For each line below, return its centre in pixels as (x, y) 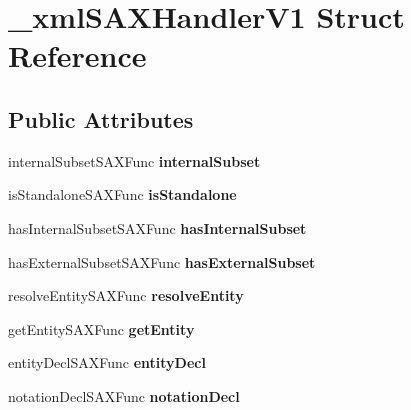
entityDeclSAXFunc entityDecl (107, 362)
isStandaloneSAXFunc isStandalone (122, 194)
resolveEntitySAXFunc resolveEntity (126, 295)
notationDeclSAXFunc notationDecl (124, 395)
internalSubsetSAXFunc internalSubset (134, 160)
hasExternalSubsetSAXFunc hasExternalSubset (162, 261)
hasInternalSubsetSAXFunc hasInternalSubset (157, 227)
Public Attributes (101, 118)
